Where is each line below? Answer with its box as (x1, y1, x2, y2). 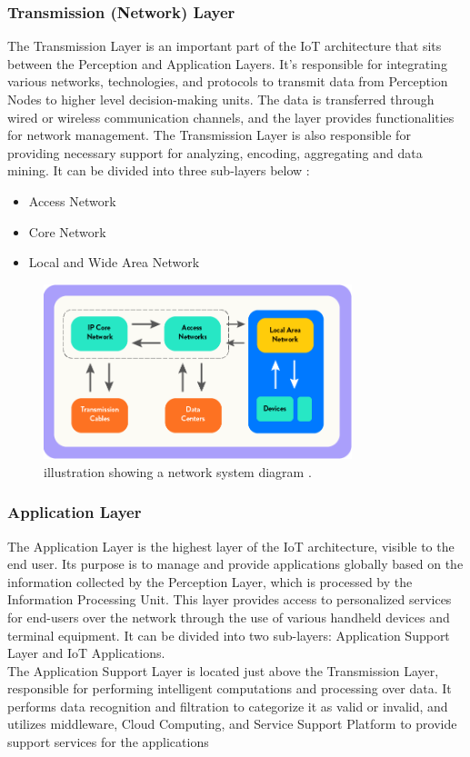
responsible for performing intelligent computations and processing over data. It (7, 679, 452, 698)
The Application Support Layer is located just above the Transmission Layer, (7, 661, 439, 680)
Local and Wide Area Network (28, 253, 200, 272)
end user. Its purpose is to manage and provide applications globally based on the (7, 554, 464, 573)
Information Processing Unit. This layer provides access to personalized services (7, 590, 452, 609)
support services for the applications (7, 732, 209, 752)
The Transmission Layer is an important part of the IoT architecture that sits (7, 36, 442, 55)
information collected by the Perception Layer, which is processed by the (7, 572, 413, 591)
